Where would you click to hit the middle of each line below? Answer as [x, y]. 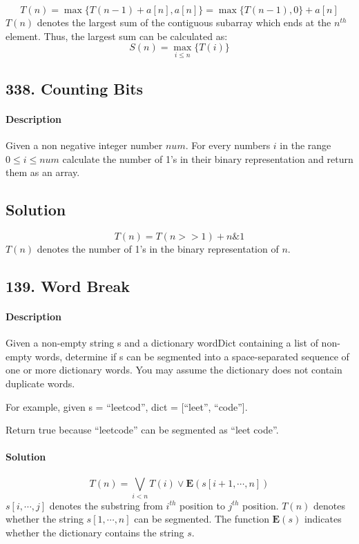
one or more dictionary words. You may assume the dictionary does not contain [174, 370]
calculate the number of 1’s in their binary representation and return [208, 158]
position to [202, 505]
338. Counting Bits [75, 88]
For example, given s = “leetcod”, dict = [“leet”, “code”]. [127, 406]
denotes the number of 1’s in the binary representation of [158, 248]
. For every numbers [228, 145]
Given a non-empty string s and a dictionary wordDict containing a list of [162, 343]
